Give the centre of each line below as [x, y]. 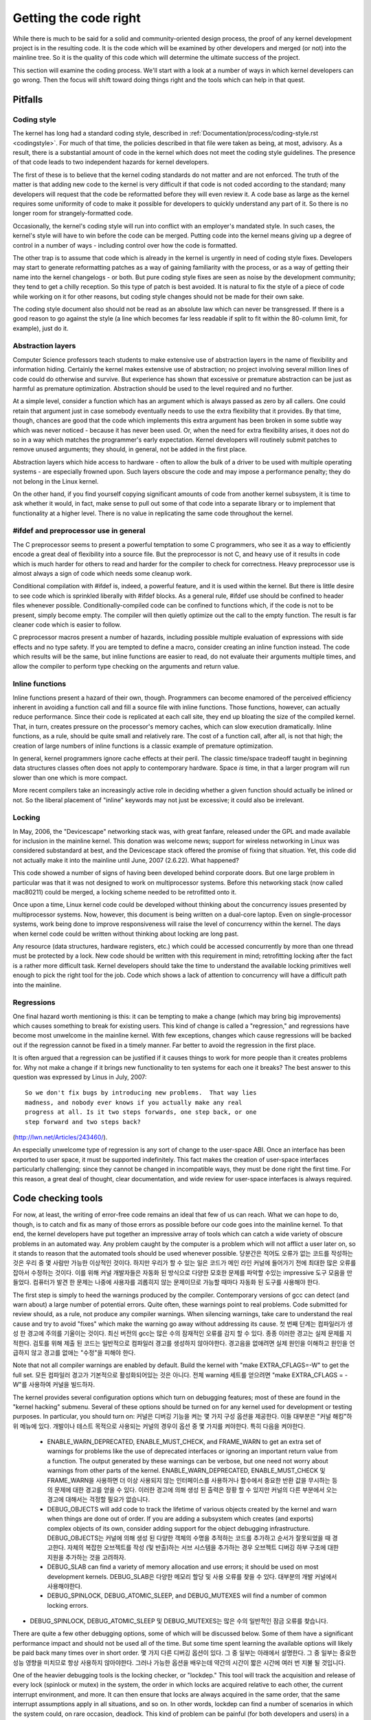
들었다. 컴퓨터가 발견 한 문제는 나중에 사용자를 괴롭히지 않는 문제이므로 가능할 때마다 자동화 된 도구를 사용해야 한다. [167, 1282]
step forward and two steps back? [83, 1122]
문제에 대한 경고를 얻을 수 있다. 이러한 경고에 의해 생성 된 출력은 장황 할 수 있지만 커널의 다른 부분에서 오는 [196, 1490]
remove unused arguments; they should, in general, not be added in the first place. [130, 449]
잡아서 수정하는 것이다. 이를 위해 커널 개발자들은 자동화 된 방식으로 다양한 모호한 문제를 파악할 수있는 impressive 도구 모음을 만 [183, 1272]
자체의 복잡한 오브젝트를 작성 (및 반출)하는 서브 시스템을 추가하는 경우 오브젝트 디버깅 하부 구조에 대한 [203, 1547]
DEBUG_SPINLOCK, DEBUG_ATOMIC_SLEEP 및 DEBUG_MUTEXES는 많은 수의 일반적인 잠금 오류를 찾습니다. [179, 1621]
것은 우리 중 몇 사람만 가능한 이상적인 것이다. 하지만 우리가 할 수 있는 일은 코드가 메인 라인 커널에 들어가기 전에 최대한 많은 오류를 [184, 1263]
